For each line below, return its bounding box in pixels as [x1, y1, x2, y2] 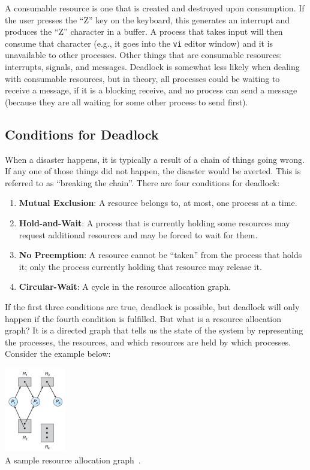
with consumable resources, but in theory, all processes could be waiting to [5, 72, 280, 84]
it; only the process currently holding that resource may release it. [19, 260, 262, 272]
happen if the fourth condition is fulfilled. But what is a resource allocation [5, 312, 282, 325]
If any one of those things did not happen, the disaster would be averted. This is [5, 165, 301, 177]
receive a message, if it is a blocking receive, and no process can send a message [5, 84, 297, 96]
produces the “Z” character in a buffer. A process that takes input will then [5, 25, 283, 38]
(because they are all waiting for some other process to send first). [5, 95, 248, 108]
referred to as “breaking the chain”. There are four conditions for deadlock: [5, 176, 280, 189]
